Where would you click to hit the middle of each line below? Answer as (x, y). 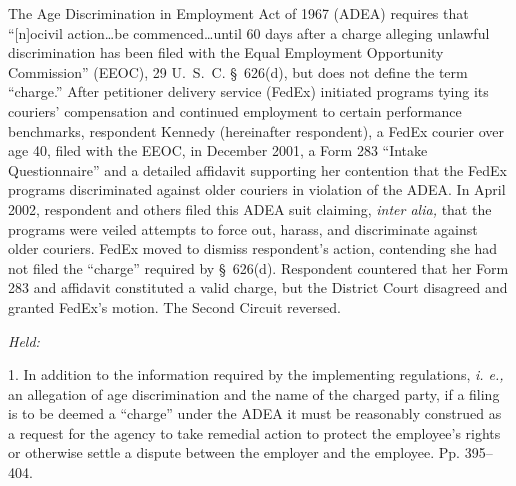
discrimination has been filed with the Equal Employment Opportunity (226, 52)
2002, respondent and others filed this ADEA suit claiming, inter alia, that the (250, 208)
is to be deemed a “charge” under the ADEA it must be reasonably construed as (255, 413)
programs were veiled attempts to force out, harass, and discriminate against (243, 228)
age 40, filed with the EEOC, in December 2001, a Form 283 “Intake (218, 150)
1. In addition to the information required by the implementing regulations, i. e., (256, 374)
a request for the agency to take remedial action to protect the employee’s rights (254, 432)
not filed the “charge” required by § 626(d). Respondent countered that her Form (258, 267)
